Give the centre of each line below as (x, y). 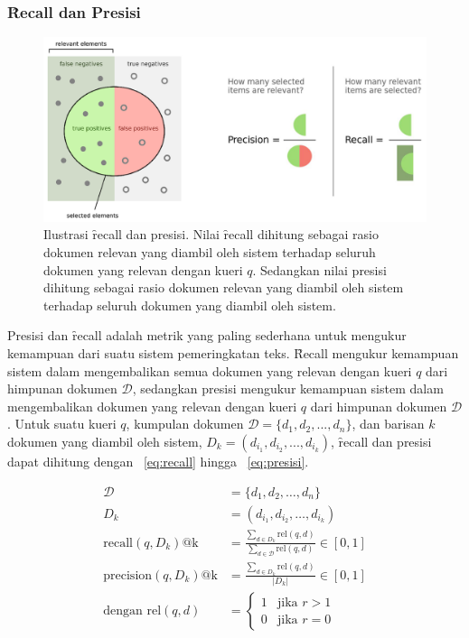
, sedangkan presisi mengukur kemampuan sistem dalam (288, 388)
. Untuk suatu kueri (62, 424)
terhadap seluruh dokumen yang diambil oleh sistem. (190, 305)
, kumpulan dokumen (185, 424)
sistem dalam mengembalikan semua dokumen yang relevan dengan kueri (210, 370)
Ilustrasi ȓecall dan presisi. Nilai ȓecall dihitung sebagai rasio (211, 234)
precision (128, 575)
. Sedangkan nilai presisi (319, 269)
